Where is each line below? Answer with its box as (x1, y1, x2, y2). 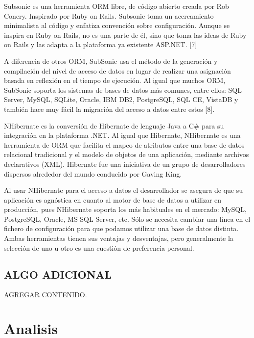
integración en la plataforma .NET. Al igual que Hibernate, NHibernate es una (4, 130, 241, 140)
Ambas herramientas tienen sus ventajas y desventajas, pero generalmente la (4, 233, 233, 243)
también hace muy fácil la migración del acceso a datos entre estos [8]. (4, 104, 215, 114)
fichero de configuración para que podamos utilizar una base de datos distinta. (4, 223, 239, 234)
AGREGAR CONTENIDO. (4, 289, 87, 300)
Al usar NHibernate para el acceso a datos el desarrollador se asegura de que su (4, 185, 243, 195)
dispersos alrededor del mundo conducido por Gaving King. (4, 168, 182, 179)
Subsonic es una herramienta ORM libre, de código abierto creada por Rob (4, 1, 229, 11)
